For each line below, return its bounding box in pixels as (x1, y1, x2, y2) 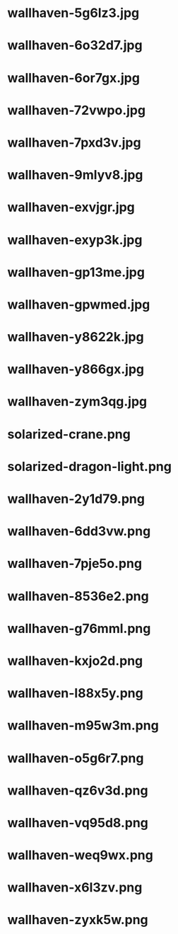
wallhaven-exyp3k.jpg (7, 232, 143, 248)
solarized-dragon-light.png (7, 458, 172, 474)
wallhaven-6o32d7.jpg (7, 38, 143, 54)
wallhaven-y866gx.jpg (7, 361, 145, 377)
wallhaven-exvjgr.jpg (7, 200, 136, 215)
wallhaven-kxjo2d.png (7, 653, 143, 668)
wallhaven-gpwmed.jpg (7, 296, 150, 312)
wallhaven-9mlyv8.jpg (7, 167, 143, 183)
